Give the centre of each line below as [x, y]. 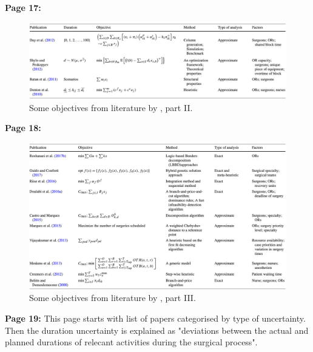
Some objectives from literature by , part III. [113, 298]
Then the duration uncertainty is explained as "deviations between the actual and [157, 330]
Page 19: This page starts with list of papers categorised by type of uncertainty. [155, 318]
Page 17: [23, 7]
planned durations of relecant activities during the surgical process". [131, 342]
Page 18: [23, 128]
